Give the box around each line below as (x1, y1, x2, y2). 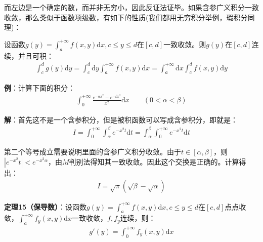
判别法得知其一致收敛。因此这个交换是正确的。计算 (69, 156, 239, 167)
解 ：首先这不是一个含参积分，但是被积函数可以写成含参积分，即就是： (4, 114, 238, 125)
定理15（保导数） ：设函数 (4, 201, 87, 212)
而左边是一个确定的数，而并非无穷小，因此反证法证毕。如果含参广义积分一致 (4, 2, 259, 12)
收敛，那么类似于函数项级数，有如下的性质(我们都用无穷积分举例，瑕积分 (4, 12, 248, 22)
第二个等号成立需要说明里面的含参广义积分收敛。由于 (4, 146, 181, 157)
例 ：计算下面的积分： (4, 82, 75, 93)
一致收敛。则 (163, 38, 206, 49)
